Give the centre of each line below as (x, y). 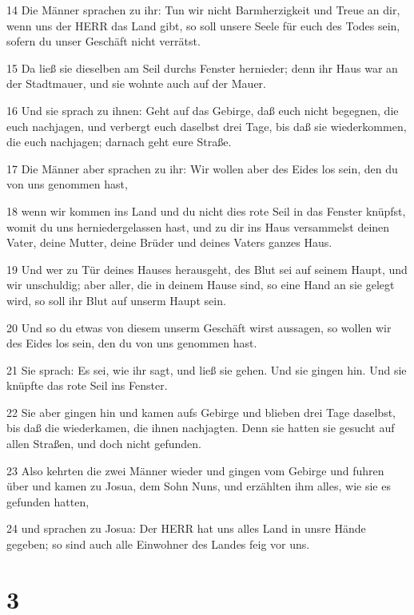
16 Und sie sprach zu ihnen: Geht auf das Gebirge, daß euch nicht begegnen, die (203, 110)
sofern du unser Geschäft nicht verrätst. (103, 41)
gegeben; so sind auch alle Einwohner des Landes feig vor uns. (158, 544)
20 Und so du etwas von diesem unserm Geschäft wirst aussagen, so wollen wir (199, 327)
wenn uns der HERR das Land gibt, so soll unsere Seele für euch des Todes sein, (203, 25)
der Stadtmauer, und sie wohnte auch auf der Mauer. (136, 83)
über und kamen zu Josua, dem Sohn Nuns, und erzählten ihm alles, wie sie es (199, 486)
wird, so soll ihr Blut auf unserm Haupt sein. (116, 300)
